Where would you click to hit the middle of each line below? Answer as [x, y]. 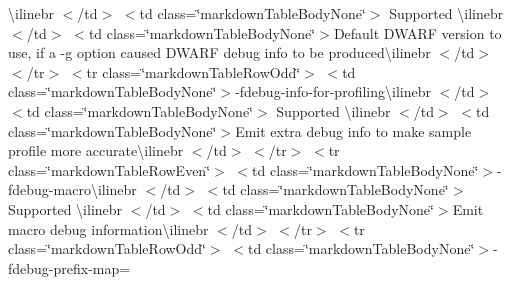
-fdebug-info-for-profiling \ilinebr [333, 91]
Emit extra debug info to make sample [353, 130]
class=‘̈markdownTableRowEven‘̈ [109, 169]
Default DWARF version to [417, 32]
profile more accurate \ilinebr [96, 150]
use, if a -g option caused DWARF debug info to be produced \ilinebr [219, 52]
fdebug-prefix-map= [69, 267]
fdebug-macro [49, 189]
